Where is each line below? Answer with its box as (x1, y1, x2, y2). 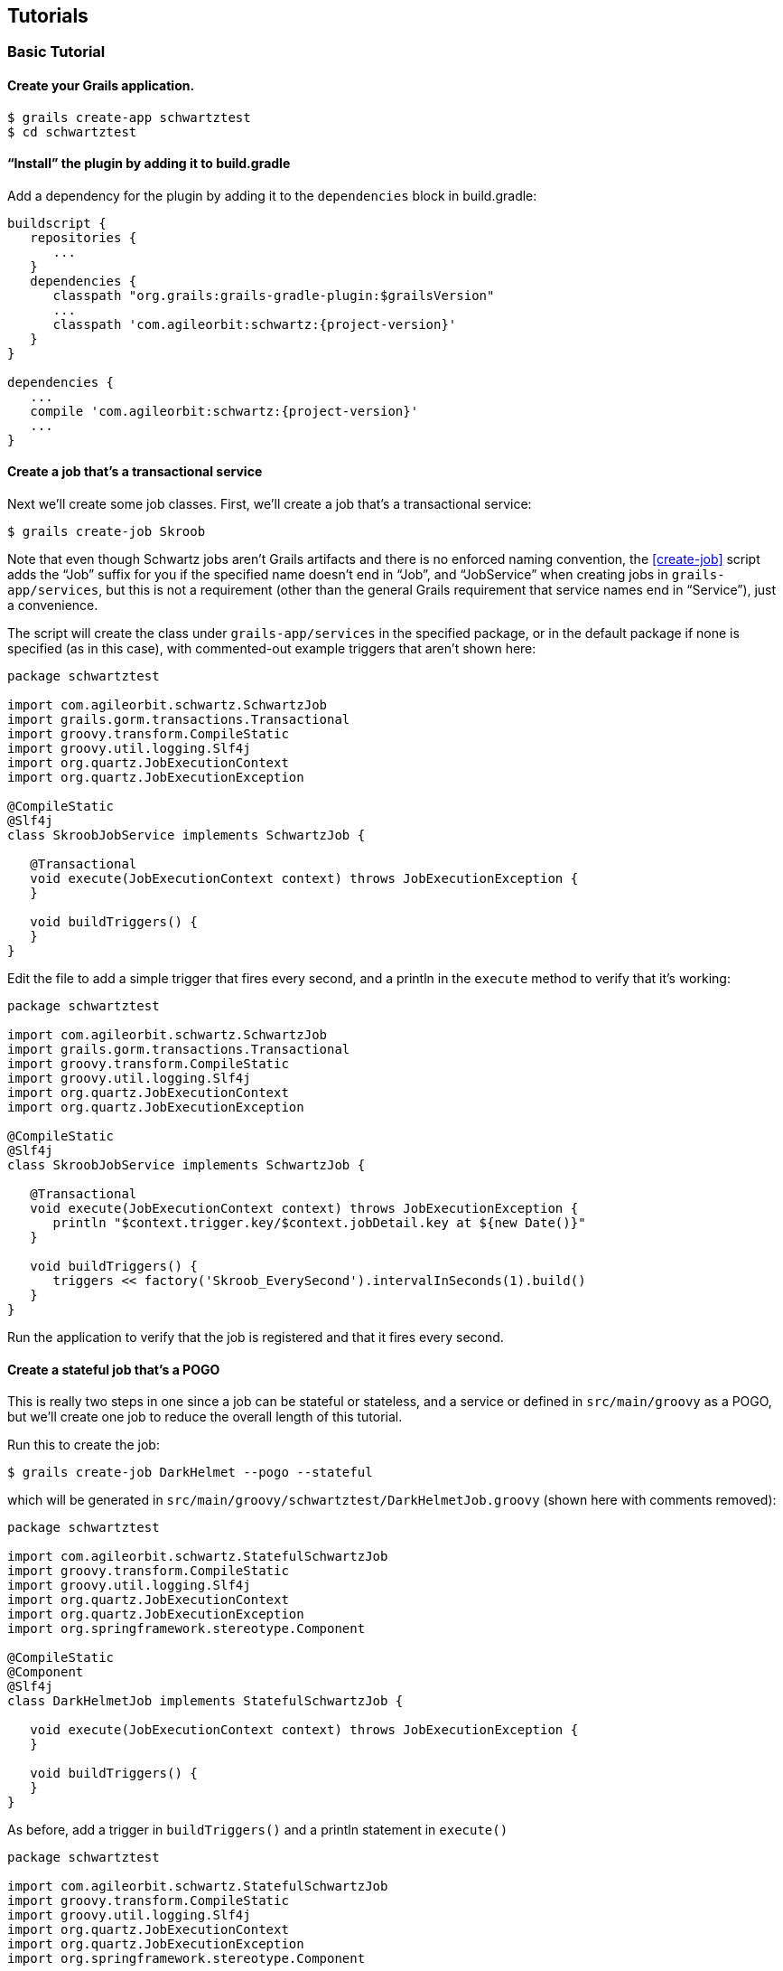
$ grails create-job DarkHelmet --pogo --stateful (7, 1465, 373, 1480)
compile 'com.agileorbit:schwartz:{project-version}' (30, 403, 419, 418)
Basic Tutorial (7, 42, 106, 61)
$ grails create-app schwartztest (7, 109, 251, 125)
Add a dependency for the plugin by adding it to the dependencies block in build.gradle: (7, 187, 537, 203)
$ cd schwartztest (7, 124, 137, 139)
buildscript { (7, 215, 107, 230)
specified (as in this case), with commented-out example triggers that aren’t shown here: (7, 641, 536, 657)
